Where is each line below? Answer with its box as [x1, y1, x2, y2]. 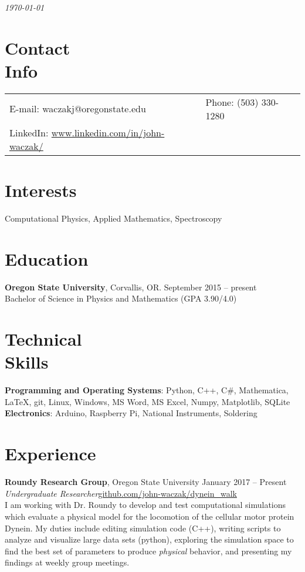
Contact [5, 35, 70, 59]
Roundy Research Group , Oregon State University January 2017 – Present [5, 476, 287, 488]
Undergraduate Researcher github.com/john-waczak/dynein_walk [5, 487, 237, 499]
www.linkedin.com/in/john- [51, 125, 165, 139]
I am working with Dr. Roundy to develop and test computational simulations [5, 499, 286, 511]
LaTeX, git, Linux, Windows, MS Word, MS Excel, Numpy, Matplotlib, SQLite [5, 395, 290, 407]
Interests [5, 178, 77, 202]
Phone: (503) [205, 95, 259, 109]
